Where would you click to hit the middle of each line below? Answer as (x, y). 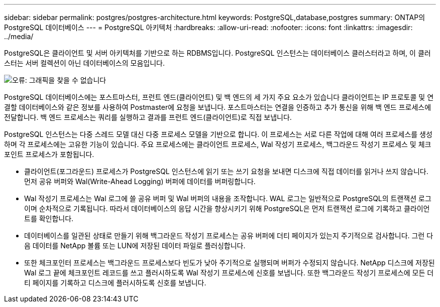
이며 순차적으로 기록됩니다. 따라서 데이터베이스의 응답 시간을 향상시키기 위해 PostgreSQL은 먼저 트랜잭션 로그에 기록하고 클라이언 (227, 208)
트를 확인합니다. (49, 218)
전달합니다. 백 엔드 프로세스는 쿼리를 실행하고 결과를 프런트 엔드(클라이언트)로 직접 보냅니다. (148, 117)
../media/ (19, 36)
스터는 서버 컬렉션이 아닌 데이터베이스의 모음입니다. (84, 63)
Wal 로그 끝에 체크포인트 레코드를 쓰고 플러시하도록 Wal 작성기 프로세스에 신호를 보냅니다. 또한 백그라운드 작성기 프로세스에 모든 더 (229, 273)
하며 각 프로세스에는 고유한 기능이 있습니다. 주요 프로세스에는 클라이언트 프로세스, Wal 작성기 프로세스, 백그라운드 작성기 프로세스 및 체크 (218, 144)
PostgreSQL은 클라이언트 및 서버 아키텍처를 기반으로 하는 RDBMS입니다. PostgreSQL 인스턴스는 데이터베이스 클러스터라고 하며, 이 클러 (217, 53)
